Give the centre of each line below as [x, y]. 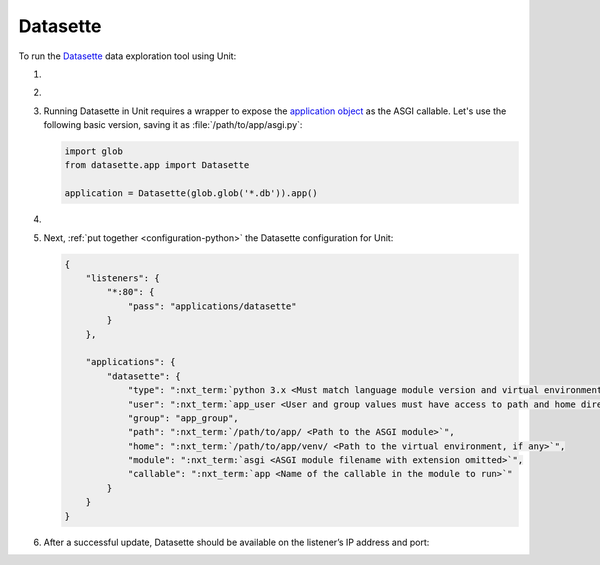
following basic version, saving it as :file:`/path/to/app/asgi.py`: [173, 125]
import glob [94, 151]
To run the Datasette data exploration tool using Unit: [127, 56]
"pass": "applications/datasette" [212, 306]
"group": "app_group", [183, 418]
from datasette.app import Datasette [157, 165]
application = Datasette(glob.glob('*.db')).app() [191, 193]
